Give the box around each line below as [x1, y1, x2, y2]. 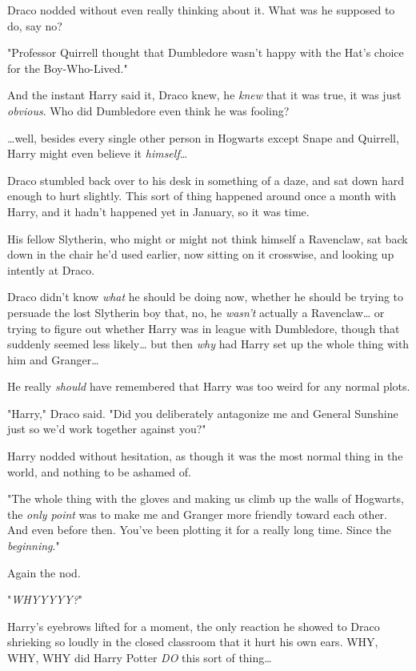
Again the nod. [7, 564, 81, 581]
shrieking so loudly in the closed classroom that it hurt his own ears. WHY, [7, 633, 378, 650]
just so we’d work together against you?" [7, 420, 206, 437]
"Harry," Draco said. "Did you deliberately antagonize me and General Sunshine [7, 404, 398, 421]
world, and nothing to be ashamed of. [7, 463, 191, 480]
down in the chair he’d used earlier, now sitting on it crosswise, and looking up [7, 246, 394, 263]
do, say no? [7, 17, 62, 34]
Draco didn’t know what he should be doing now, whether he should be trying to [7, 288, 404, 305]
